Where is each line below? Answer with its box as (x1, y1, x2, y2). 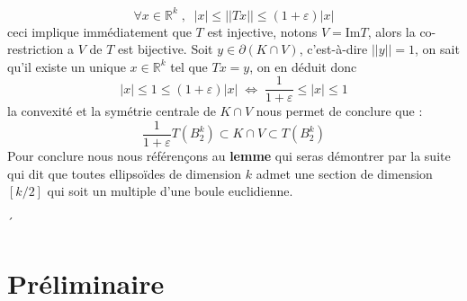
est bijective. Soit (118, 40, 213, 58)
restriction (7, 40, 64, 58)
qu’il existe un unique (7, 57, 126, 75)
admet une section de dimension (256, 164, 433, 182)
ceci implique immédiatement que (7, 22, 192, 40)
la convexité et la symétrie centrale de (7, 102, 216, 120)
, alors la (367, 22, 416, 40)
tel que (170, 57, 208, 75)
